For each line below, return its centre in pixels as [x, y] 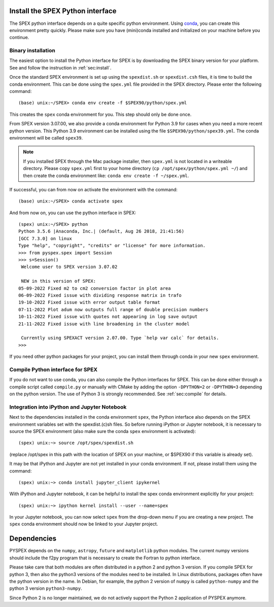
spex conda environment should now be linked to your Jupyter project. [84, 524]
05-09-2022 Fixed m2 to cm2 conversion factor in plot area [95, 288]
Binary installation [32, 51]
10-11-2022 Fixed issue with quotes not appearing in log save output [108, 317]
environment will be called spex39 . [46, 138]
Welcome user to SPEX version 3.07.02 [69, 267]
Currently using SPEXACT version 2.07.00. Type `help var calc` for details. [120, 338]
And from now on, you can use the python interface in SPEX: [73, 213]
